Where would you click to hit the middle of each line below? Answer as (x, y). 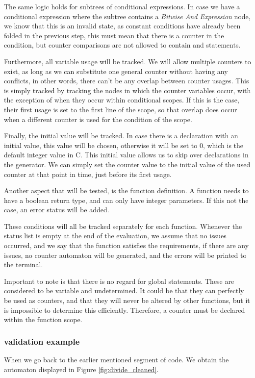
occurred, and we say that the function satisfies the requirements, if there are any (127, 245)
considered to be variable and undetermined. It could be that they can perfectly (124, 290)
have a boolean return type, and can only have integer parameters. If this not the (126, 200)
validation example (42, 341)
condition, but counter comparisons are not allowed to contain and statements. (122, 45)
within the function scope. (43, 319)
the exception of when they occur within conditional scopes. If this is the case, (122, 100)
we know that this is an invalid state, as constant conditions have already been (122, 26)
